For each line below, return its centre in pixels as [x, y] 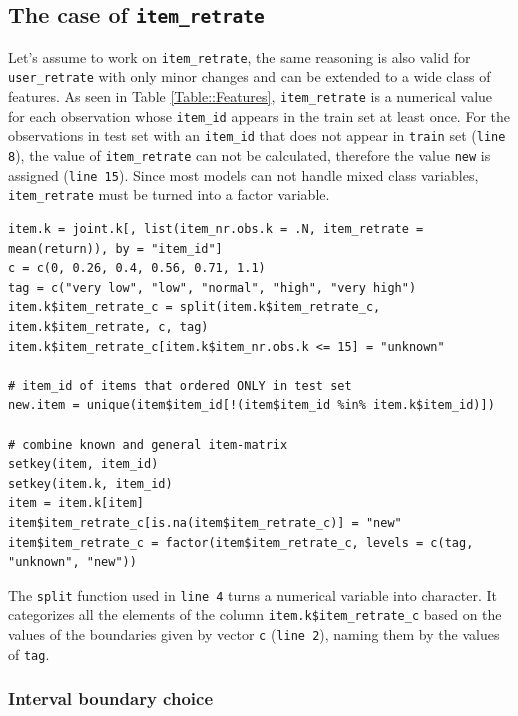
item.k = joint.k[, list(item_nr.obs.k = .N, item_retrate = [216, 229]
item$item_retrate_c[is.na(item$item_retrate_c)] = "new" [205, 522]
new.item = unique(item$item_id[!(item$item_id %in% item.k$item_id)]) [251, 405]
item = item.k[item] [76, 503]
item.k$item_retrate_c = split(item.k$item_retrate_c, [194, 307]
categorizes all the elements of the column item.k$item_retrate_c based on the [255, 614]
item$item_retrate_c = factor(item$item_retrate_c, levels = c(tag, [241, 542]
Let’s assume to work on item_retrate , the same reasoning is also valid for [239, 56]
